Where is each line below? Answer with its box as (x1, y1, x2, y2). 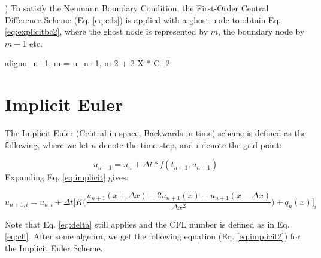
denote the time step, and (99, 138, 193, 150)
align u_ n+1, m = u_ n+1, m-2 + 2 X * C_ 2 (5, 57, 170, 69)
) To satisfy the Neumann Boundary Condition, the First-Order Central (5, 2, 269, 14)
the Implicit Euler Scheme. (5, 241, 103, 254)
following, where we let (5, 138, 89, 150)
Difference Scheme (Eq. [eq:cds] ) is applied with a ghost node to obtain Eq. (5, 13, 281, 26)
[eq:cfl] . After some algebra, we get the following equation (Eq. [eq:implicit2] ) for (5, 229, 301, 242)
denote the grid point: (201, 138, 282, 150)
